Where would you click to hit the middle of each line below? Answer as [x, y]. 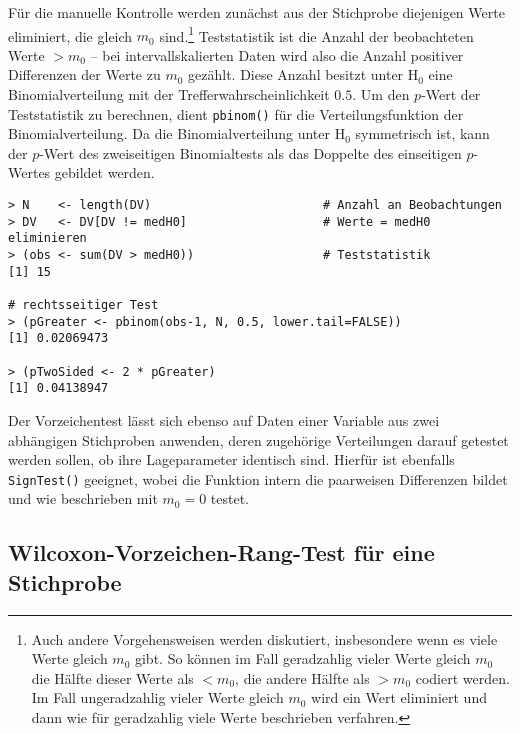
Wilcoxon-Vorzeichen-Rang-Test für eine [221, 552]
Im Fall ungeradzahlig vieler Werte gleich [157, 697]
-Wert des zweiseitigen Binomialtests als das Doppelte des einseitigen [250, 152]
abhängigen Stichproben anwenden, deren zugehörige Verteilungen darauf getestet [258, 439]
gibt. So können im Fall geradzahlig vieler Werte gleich [302, 658]
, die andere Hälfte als [302, 677]
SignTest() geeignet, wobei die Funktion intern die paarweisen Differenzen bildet [258, 478]
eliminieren [47, 238]
